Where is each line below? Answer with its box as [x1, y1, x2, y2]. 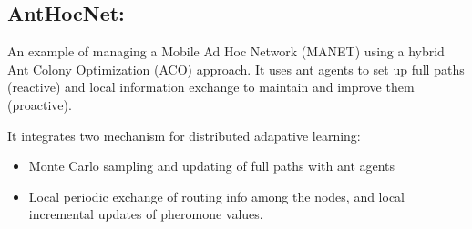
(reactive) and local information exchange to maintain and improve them [7, 77, 415, 96]
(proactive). [7, 95, 72, 114]
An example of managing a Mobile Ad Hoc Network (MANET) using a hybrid [7, 42, 445, 61]
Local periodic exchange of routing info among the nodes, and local [28, 186, 405, 205]
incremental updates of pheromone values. [28, 204, 263, 224]
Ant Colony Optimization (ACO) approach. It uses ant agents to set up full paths [7, 59, 465, 78]
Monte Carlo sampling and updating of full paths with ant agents [28, 156, 395, 175]
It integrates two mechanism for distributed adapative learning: [7, 125, 361, 144]
